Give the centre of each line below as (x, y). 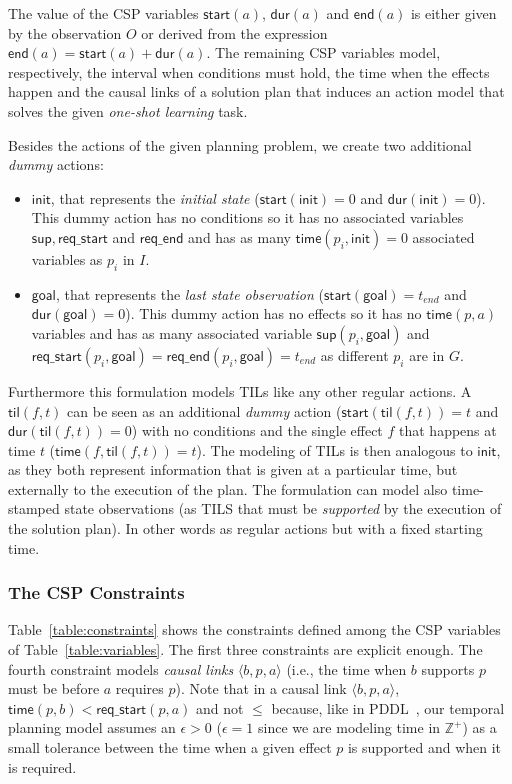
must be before (54, 688)
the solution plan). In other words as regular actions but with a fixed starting (245, 528)
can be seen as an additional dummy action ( (204, 410)
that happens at (448, 430)
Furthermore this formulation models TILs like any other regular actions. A (240, 390)
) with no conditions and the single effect (257, 430)
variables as (67, 258)
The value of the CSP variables (103, 13)
